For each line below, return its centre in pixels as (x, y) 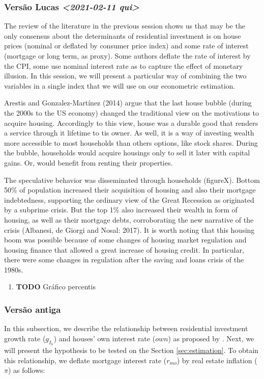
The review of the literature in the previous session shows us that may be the (125, 26)
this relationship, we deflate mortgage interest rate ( (85, 360)
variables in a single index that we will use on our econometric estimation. (120, 85)
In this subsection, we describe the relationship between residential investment (126, 328)
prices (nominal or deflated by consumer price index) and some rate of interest (126, 46)
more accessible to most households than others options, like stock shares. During (131, 142)
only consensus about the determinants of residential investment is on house (123, 35)
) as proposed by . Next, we (211, 338)
